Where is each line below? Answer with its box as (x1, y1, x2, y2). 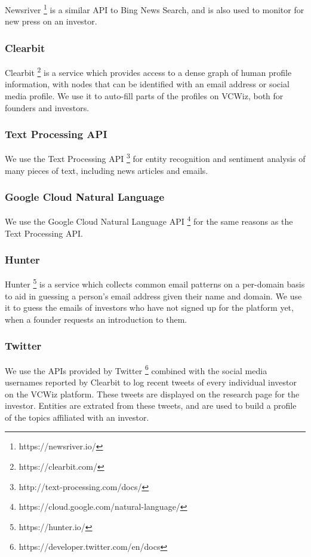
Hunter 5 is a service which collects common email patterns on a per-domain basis (5, 276, 305, 290)
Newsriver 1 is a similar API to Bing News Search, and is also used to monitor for (5, 2, 304, 16)
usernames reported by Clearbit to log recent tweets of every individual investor (5, 375, 297, 388)
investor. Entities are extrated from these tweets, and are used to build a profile (5, 399, 297, 412)
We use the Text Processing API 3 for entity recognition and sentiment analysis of (5, 151, 306, 164)
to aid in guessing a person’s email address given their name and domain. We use (5, 289, 302, 302)
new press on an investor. (5, 15, 97, 27)
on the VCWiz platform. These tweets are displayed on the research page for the (5, 387, 300, 400)
